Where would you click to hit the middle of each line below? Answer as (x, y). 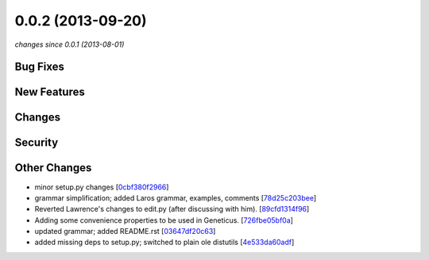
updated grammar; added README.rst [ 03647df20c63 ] (125, 231)
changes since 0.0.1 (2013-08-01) (70, 44)
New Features (50, 92)
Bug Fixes (40, 67)
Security (37, 143)
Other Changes (53, 168)
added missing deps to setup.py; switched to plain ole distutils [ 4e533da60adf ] (164, 243)
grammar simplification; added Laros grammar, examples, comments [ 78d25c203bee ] (176, 197)
